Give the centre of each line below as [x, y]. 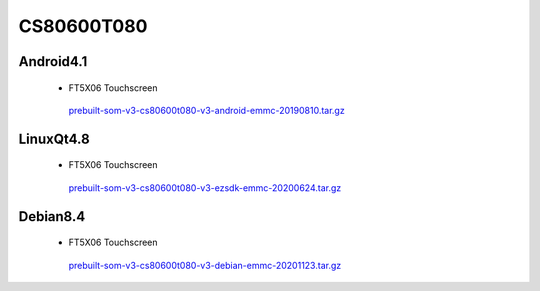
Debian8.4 [52, 216]
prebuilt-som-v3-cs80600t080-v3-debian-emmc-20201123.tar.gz [205, 265]
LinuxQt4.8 [54, 138]
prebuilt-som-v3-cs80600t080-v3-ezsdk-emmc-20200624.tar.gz [205, 187]
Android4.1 [53, 61]
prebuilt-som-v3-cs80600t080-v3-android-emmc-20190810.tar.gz [206, 110]
